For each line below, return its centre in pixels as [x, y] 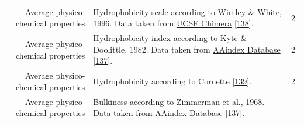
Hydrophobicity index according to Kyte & [170, 38]
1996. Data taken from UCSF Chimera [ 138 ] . [173, 23]
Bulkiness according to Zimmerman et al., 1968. [179, 101]
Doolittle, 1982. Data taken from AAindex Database [187, 49]
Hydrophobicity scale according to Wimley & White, [187, 11]
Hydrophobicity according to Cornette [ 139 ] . [172, 81]
